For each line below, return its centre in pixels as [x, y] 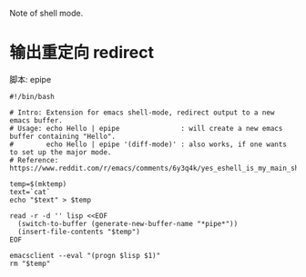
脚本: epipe [31, 79]
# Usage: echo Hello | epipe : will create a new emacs [146, 128]
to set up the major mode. [61, 152]
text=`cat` [30, 192]
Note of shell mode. [46, 13]
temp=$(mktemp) [38, 184]
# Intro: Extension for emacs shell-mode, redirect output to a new [142, 113]
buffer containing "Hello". [63, 136]
